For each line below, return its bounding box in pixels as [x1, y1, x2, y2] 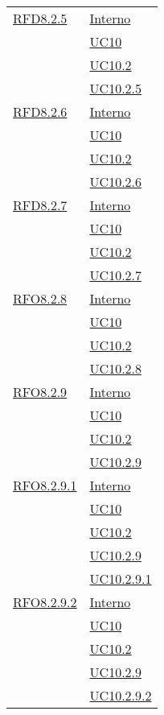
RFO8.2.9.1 [13, 476, 77, 494]
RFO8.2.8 [13, 289, 68, 308]
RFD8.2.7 [13, 196, 68, 214]
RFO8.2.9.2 [13, 593, 77, 611]
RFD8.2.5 [13, 9, 68, 27]
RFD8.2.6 [13, 102, 68, 121]
